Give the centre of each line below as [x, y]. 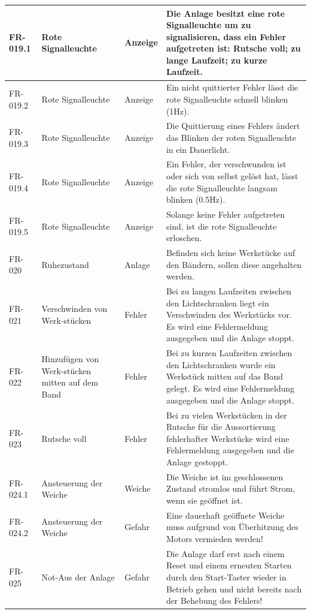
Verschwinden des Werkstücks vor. [229, 314]
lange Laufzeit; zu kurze [217, 60]
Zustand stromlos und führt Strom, [231, 488]
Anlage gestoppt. [197, 461]
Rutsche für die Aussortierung [221, 427]
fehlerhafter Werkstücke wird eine [228, 438]
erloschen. [184, 238]
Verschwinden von [74, 308]
